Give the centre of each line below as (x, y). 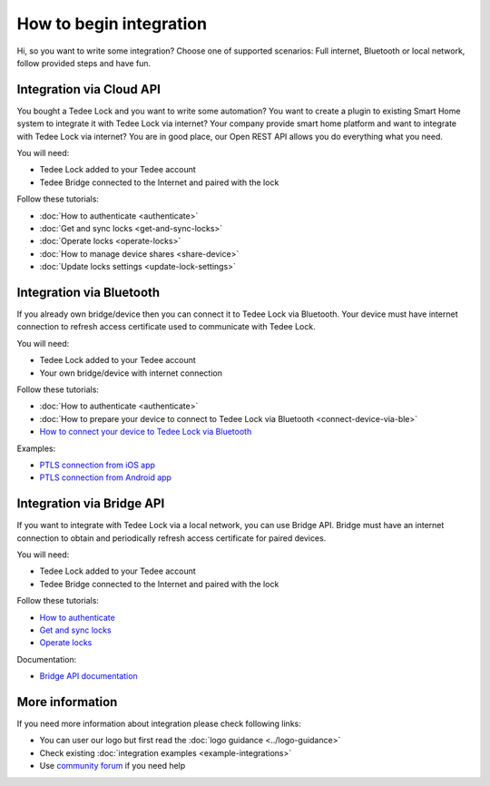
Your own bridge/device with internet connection (131, 373)
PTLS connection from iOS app (98, 465)
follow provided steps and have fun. (84, 63)
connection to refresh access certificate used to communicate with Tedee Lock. (167, 327)
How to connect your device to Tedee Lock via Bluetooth (146, 432)
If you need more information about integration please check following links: (159, 724)
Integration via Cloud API (89, 89)
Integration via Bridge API (91, 504)
